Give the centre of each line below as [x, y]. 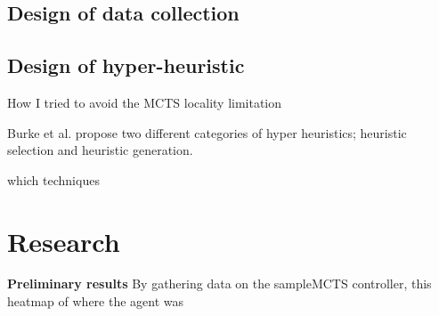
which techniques [53, 179]
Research [64, 241]
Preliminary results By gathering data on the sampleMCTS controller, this [219, 284]
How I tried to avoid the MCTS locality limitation [145, 102]
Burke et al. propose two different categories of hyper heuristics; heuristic [207, 132]
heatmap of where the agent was [96, 301]
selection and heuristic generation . [100, 150]
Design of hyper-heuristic [126, 65]
